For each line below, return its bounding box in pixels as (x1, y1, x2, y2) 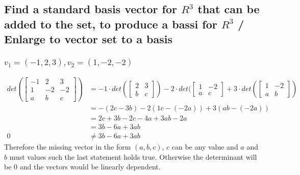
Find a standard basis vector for (4, 1, 177, 17)
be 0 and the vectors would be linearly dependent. (4, 161, 161, 172)
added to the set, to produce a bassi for (4, 16, 217, 32)
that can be (197, 1, 260, 17)
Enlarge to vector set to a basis (4, 31, 172, 47)
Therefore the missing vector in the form (4, 141, 131, 152)
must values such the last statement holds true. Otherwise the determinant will (9, 151, 257, 162)
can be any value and (171, 141, 238, 152)
